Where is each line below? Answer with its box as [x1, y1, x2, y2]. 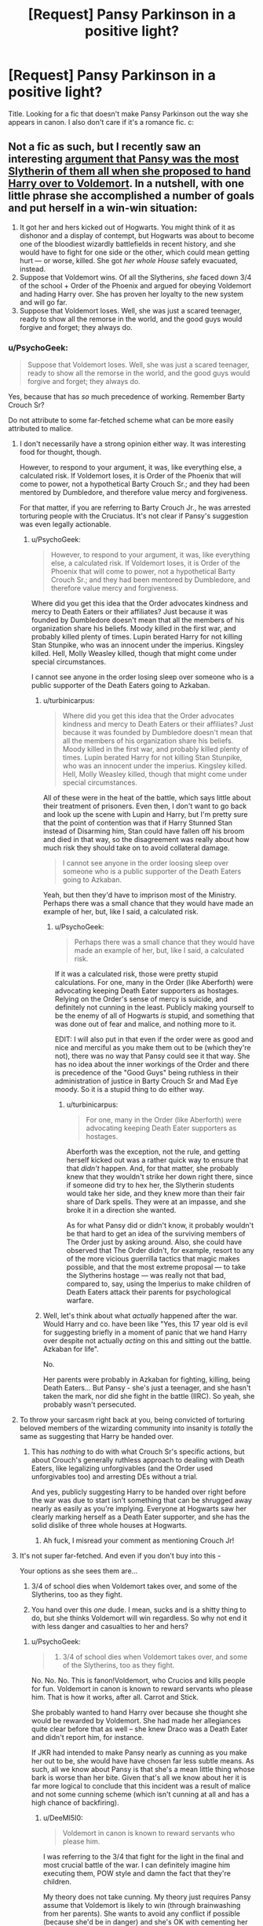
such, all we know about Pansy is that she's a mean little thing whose [31, 1765, 255, 1774]
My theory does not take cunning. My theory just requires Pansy [42, 1892, 251, 1902]
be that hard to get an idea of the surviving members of [66, 1229, 246, 1239]
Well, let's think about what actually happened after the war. [42, 1311, 238, 1320]
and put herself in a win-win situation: [8, 202, 198, 215]
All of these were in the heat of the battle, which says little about [42, 793, 251, 803]
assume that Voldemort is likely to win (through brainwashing [42, 1901, 241, 1910]
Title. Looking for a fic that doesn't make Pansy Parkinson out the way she [8, 108, 249, 119]
